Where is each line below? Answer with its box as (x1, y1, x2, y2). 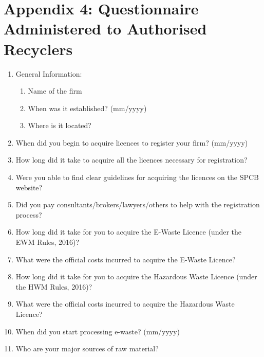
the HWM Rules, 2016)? (15, 281, 92, 292)
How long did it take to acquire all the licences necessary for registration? (15, 154, 248, 165)
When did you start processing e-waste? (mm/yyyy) (15, 326, 180, 336)
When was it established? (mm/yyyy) (28, 102, 147, 113)
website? (15, 182, 43, 192)
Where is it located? (28, 120, 91, 131)
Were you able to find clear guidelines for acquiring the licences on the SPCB (15, 172, 259, 183)
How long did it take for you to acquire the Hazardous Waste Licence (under (15, 271, 257, 282)
